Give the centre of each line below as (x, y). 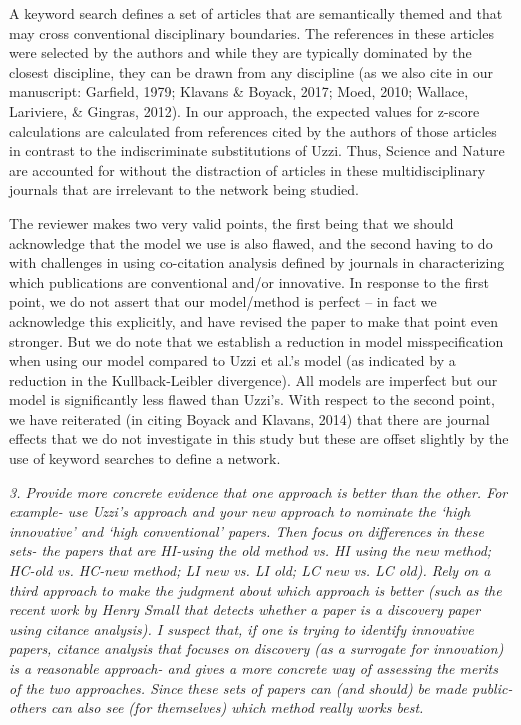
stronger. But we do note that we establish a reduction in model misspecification (256, 340)
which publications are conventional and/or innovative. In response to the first (249, 281)
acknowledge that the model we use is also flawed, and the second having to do (251, 242)
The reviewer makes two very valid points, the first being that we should (231, 222)
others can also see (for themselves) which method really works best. (216, 707)
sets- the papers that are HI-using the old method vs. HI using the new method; (250, 550)
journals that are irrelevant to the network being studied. (184, 189)
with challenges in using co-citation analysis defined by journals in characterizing (257, 262)
